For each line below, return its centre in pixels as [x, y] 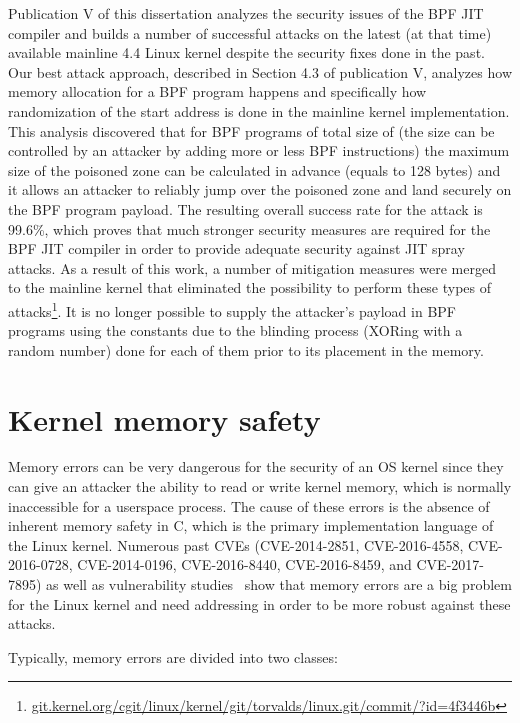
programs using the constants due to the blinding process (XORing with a [235, 330]
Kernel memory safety [164, 418]
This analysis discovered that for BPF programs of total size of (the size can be [251, 130]
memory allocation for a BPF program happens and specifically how [217, 91]
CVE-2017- [450, 564]
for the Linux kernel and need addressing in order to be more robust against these [259, 603]
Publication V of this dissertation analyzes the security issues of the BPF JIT [246, 13]
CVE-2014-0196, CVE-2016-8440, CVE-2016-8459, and [244, 564]
